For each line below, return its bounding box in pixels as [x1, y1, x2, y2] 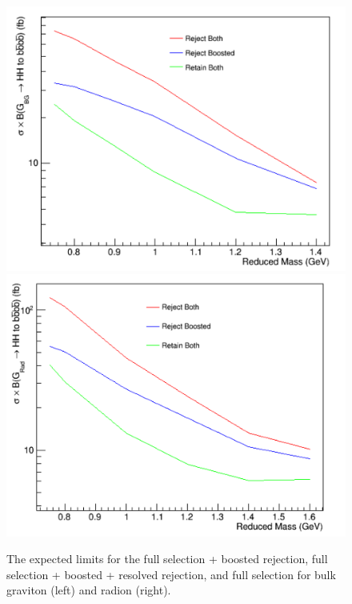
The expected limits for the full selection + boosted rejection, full [6, 550, 328, 567]
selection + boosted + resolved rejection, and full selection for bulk [6, 566, 336, 582]
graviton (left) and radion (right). [6, 582, 171, 598]
